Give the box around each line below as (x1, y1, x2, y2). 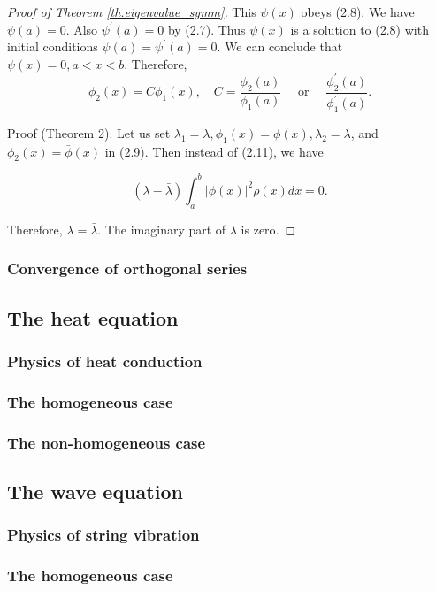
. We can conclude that (217, 37, 343, 56)
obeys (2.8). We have (301, 3, 415, 20)
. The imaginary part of (97, 219, 226, 238)
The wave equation (7, 477, 183, 504)
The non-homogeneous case (7, 431, 206, 453)
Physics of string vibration (7, 524, 200, 546)
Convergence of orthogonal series (7, 257, 248, 280)
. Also (65, 19, 98, 38)
